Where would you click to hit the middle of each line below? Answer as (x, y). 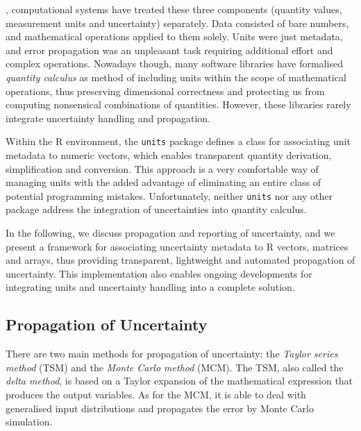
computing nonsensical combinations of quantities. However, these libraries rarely (178, 104)
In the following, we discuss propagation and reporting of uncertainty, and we (170, 233)
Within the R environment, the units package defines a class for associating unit (178, 141)
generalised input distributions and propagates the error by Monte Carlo (160, 408)
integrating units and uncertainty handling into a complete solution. (150, 287)
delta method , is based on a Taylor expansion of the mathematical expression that (179, 381)
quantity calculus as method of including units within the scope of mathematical (176, 77)
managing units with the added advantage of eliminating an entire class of (163, 182)
